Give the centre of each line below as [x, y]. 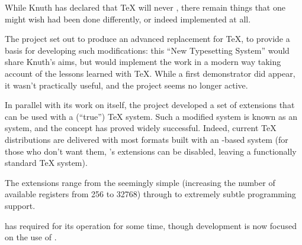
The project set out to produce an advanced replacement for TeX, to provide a [147, 39]
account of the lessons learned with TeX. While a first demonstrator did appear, [150, 73]
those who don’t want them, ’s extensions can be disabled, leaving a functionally [151, 151]
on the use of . [31, 237]
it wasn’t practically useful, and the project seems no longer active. [126, 85]
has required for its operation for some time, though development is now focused [151, 225]
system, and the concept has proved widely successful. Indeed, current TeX [141, 128]
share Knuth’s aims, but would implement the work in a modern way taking [143, 62]
